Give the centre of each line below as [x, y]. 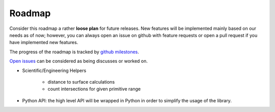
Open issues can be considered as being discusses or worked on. [78, 61]
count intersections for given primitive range [94, 89]
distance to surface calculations [81, 82]
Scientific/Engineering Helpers [54, 70]
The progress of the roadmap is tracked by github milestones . [74, 52]
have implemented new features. [44, 43]
